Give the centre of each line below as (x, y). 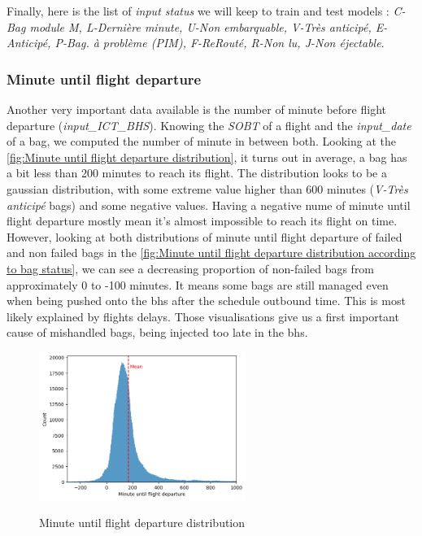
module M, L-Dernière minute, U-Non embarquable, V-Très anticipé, (200, 26)
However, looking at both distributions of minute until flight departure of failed (204, 236)
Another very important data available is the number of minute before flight (196, 109)
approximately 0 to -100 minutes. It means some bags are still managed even (198, 284)
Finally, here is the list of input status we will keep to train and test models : (198, 11)
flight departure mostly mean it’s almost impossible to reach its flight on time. (202, 221)
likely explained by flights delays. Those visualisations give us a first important (203, 316)
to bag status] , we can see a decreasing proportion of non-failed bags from (191, 268)
